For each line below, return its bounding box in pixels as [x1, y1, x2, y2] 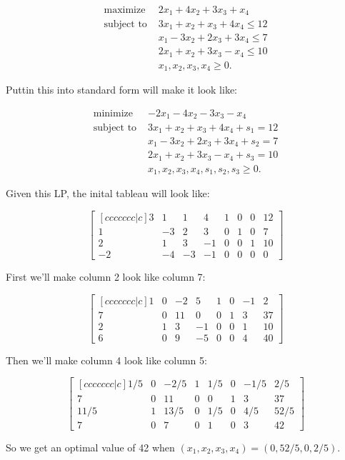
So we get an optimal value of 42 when [6, 439, 175, 454]
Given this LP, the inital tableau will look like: [6, 186, 210, 201]
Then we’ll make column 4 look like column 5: [6, 352, 207, 367]
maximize [104, 5, 146, 16]
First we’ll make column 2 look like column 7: [6, 269, 206, 284]
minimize [93, 109, 133, 119]
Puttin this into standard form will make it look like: [6, 82, 238, 97]
